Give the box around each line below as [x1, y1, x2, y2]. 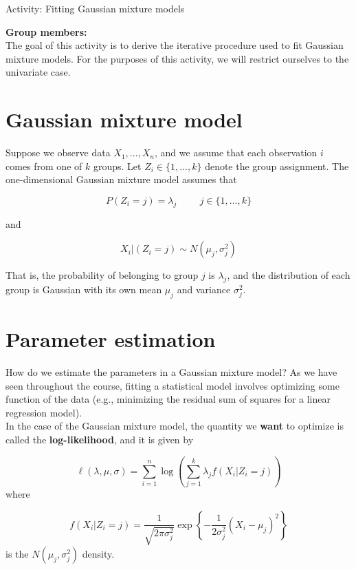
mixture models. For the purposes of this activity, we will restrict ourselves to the [5, 51, 349, 65]
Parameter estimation [5, 325, 216, 353]
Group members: [5, 24, 87, 39]
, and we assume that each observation [155, 145, 318, 160]
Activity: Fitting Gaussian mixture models [5, 1, 185, 15]
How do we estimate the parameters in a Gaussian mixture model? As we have [5, 364, 337, 379]
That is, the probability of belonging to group [5, 268, 199, 282]
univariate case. [5, 65, 71, 79]
